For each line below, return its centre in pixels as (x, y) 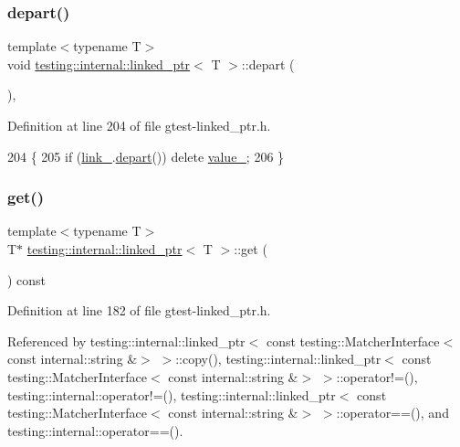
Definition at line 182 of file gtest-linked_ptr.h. (139, 310)
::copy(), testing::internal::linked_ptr (278, 359)
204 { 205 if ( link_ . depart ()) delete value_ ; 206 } (146, 156)
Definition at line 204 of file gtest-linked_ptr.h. (139, 125)
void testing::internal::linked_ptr (99, 64)
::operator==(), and (392, 413)
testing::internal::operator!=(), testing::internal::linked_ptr (172, 394)
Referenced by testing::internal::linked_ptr (126, 341)
